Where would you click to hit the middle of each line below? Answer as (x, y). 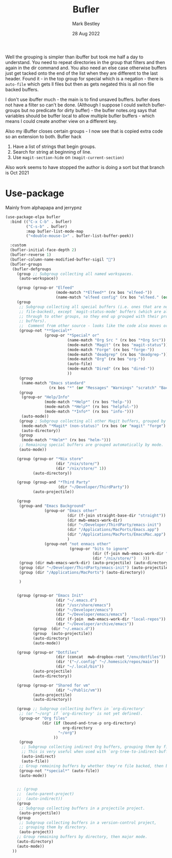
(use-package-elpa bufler (33, 217)
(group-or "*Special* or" (72, 335)
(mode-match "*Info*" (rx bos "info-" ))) (89, 412)
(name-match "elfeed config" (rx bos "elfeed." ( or (112, 297)
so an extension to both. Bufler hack (44, 136)
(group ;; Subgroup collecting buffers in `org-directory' (81, 709)
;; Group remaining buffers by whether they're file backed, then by (94, 766)
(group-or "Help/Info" (46, 397)
